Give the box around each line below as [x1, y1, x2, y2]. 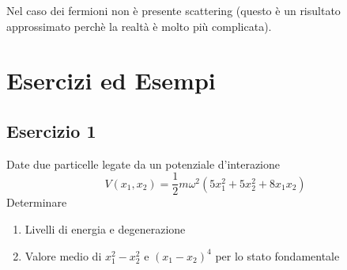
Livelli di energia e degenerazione [25, 221, 186, 238]
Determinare [6, 194, 67, 211]
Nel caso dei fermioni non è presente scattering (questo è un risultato [6, 2, 341, 18]
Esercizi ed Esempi [6, 64, 216, 97]
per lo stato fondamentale [215, 247, 340, 264]
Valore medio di [25, 247, 102, 264]
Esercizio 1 [6, 118, 96, 143]
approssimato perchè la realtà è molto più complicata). [6, 17, 272, 34]
